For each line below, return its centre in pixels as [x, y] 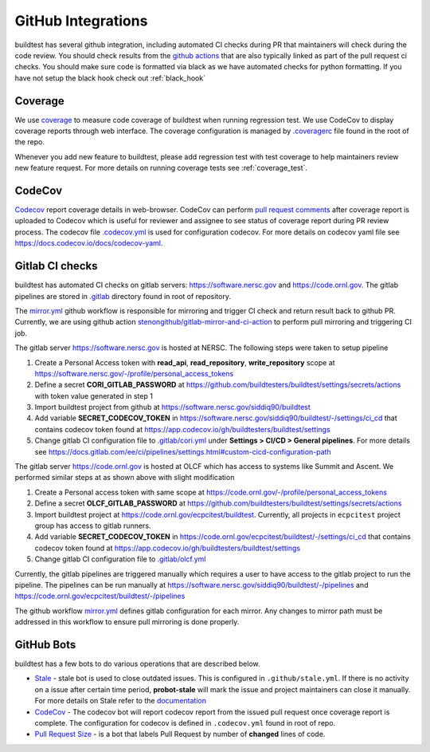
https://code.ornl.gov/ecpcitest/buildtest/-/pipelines [100, 596]
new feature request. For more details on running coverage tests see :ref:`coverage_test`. [161, 168]
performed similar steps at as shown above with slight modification [125, 478]
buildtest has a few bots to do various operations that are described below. [137, 664]
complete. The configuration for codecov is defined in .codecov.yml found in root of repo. [185, 722]
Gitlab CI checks [56, 266]
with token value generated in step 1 [94, 396]
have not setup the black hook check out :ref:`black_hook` [110, 78]
